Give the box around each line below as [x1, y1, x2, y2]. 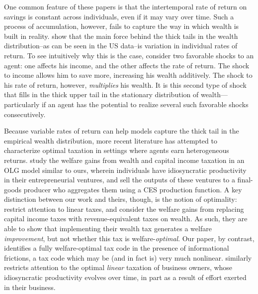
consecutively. [4, 109, 46, 119]
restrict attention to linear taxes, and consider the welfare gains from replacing [4, 203, 244, 214]
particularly [4, 99, 40, 109]
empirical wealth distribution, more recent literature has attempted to [4, 135, 217, 146]
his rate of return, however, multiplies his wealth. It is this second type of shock [4, 79, 247, 90]
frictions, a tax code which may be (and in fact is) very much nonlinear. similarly [4, 252, 252, 263]
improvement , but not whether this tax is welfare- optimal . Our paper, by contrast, [4, 233, 255, 243]
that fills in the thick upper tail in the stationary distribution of [4, 89, 199, 100]
